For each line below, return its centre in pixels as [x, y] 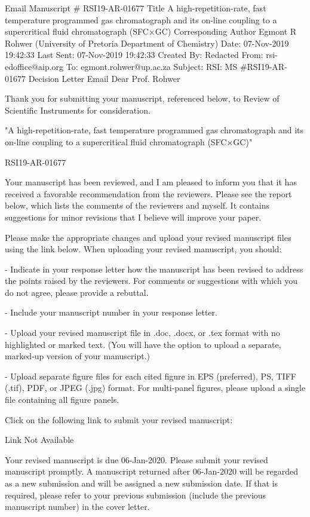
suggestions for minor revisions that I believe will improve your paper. [133, 217]
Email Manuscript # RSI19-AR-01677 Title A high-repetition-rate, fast [136, 8]
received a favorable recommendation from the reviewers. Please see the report [148, 193]
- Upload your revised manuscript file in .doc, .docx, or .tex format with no [142, 333]
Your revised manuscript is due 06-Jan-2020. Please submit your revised [136, 459]
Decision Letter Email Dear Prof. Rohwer [104, 78]
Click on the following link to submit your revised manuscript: [119, 419]
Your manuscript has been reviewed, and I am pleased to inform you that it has [151, 182]
